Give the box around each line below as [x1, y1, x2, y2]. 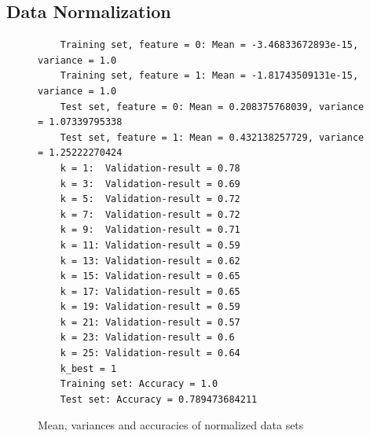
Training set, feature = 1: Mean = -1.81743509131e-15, [60, 70, 359, 82]
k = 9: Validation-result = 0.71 [60, 224, 240, 236]
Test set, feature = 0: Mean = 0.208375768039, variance [60, 101, 365, 112]
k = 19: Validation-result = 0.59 [60, 301, 240, 313]
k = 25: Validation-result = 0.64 [60, 348, 240, 359]
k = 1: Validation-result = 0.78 [60, 162, 240, 174]
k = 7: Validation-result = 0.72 [60, 208, 240, 220]
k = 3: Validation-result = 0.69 [60, 178, 240, 190]
